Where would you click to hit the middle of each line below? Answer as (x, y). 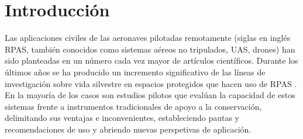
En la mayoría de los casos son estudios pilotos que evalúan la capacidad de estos (150, 95)
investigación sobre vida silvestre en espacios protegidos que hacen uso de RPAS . (151, 83)
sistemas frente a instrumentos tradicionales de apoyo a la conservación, (133, 106)
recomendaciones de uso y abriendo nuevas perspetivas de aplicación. (128, 129)
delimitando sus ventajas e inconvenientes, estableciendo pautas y (122, 118)
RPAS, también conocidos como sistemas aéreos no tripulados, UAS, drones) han (150, 49)
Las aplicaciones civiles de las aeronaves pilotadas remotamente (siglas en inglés (148, 38)
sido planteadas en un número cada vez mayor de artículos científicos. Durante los (151, 60)
